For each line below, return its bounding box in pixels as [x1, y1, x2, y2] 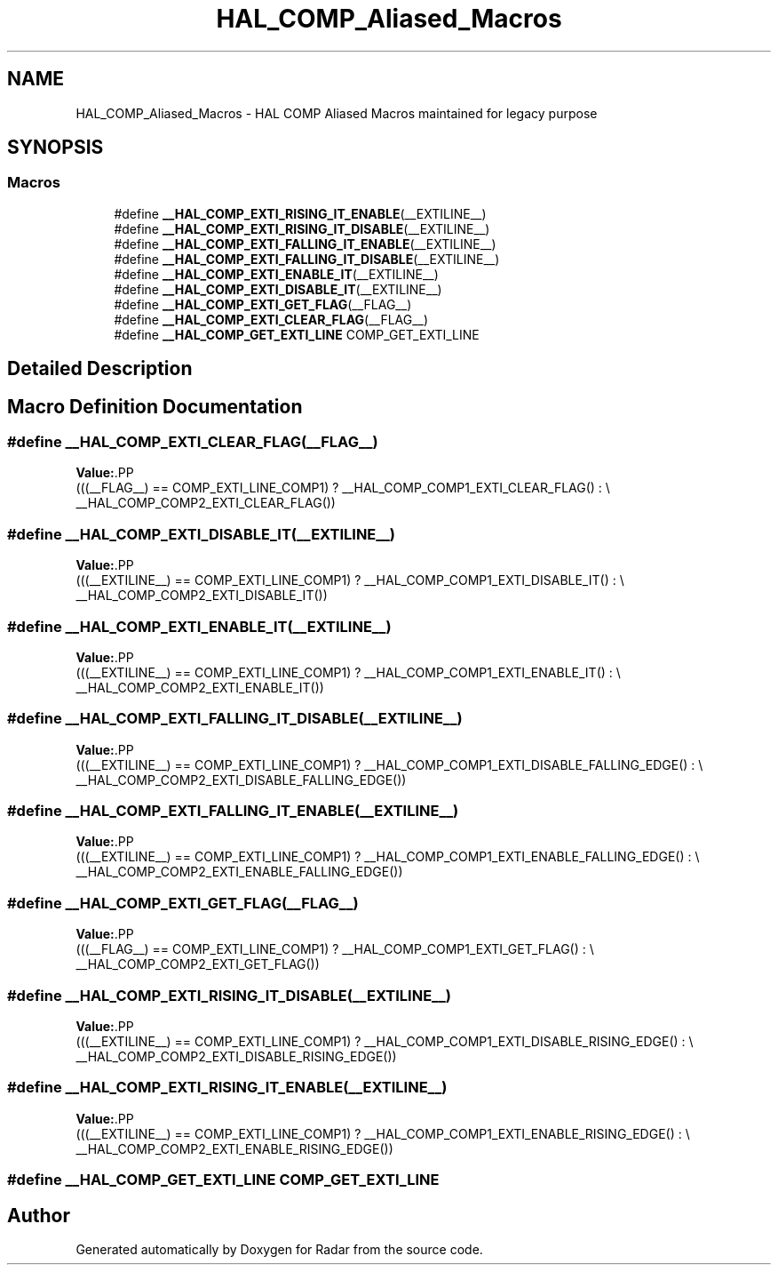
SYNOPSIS [7, 136, 104, 159]
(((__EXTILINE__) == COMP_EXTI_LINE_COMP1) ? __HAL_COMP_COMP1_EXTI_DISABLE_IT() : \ [75, 572, 624, 588]
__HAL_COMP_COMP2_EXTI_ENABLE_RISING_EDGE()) [75, 1140, 393, 1156]
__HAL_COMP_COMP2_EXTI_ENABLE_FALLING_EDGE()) [75, 864, 403, 880]
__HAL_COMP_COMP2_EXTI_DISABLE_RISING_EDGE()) [75, 1048, 397, 1064]
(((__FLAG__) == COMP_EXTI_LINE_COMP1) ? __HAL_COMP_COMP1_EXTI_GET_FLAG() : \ [75, 941, 594, 957]
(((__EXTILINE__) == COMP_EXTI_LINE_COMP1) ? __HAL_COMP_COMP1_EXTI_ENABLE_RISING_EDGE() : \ [75, 1125, 690, 1141]
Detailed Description [7, 357, 193, 380]
